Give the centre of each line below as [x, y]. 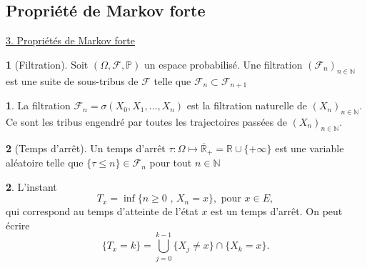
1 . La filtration [38, 105]
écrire [18, 225]
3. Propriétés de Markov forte [70, 40]
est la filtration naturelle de [247, 105]
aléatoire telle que [45, 163]
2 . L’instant [31, 186]
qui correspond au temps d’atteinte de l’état [102, 211]
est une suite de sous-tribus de [72, 80]
